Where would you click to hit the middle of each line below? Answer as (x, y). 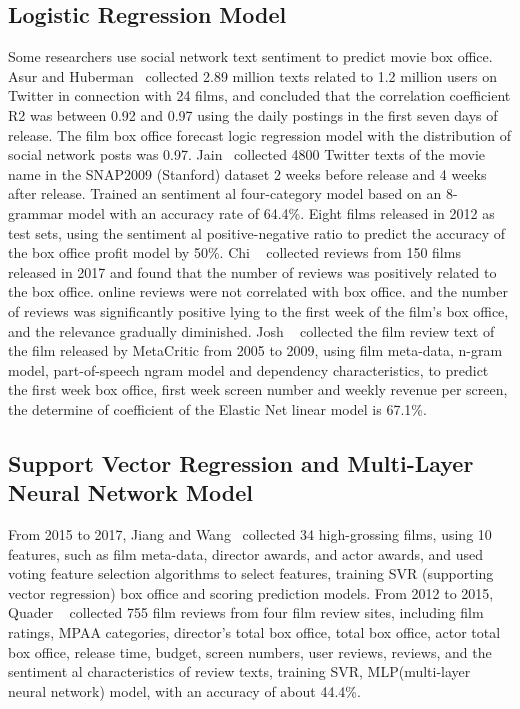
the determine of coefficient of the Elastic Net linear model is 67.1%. (217, 408)
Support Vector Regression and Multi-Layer (241, 462)
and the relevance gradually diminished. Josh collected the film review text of (251, 330)
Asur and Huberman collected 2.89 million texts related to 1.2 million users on (252, 75)
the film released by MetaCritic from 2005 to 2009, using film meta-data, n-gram (255, 350)
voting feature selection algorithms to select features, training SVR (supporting (251, 573)
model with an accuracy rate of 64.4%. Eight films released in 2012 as (281, 212)
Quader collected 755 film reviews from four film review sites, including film (246, 612)
